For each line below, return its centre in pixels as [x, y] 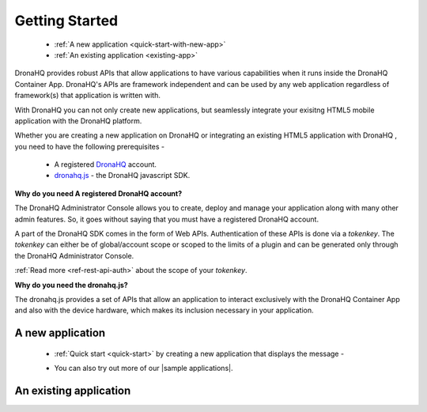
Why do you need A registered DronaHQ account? [98, 193]
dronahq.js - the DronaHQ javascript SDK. [122, 176]
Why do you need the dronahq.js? [71, 285]
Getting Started [66, 21]
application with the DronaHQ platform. [78, 121]
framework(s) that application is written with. [88, 96]
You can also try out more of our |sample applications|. [144, 369]
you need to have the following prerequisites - [90, 146]
